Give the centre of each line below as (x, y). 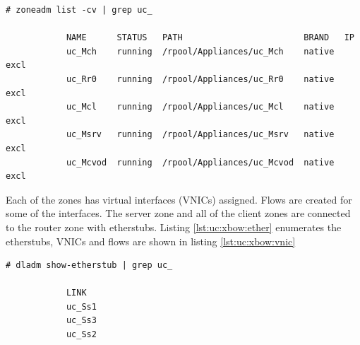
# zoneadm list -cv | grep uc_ (79, 10)
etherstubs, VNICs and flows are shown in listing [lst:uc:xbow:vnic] (151, 241)
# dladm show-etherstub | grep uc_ (89, 265)
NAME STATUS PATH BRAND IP (210, 38)
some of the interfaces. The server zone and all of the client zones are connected (178, 213)
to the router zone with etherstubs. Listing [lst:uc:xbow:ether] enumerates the (174, 227)
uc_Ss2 (81, 335)
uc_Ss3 (81, 321)
